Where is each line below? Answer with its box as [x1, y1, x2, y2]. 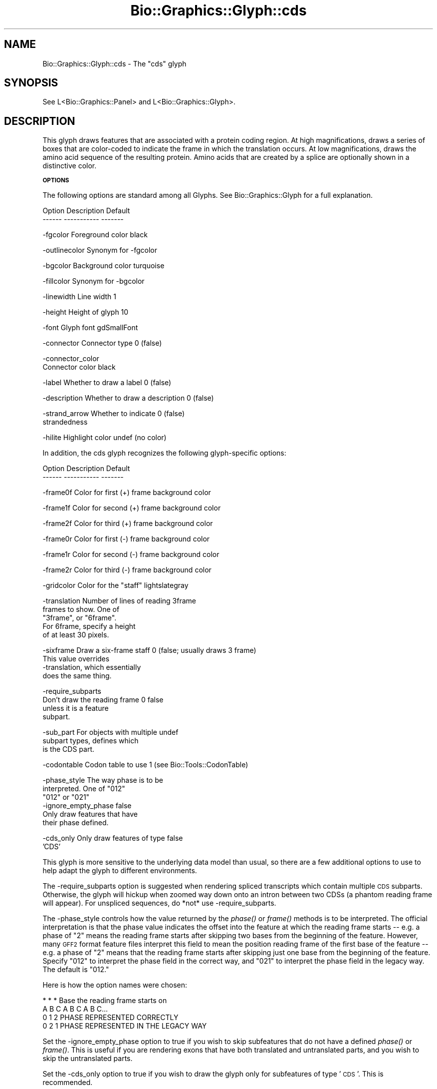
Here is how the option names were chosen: [42, 981, 188, 990]
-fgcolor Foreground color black [42, 230, 148, 239]
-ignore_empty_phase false [42, 801, 132, 810]
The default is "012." [42, 965, 109, 974]
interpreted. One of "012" [42, 784, 125, 793]
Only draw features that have [42, 810, 138, 819]
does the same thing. [42, 671, 112, 680]
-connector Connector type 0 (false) [42, 339, 162, 348]
